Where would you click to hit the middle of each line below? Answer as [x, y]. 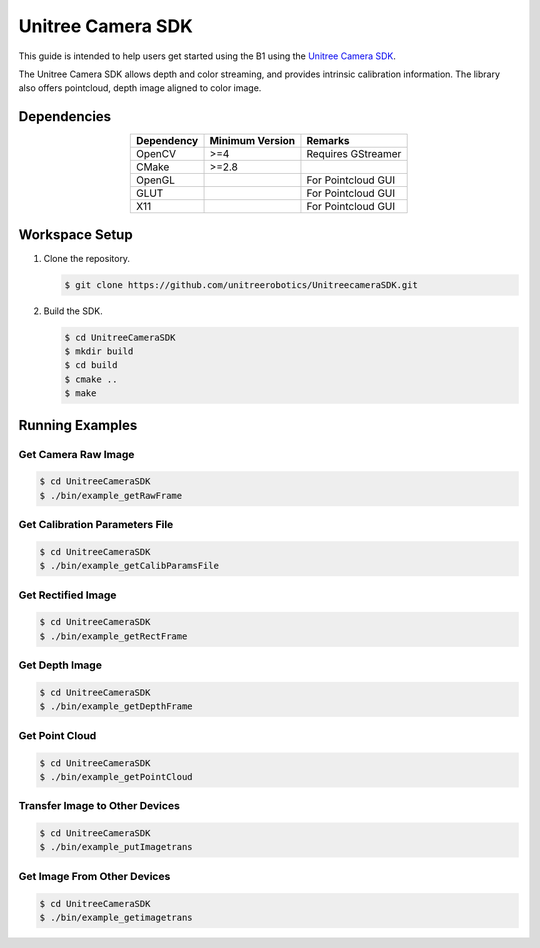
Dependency [167, 141]
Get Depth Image [60, 665]
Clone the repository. [86, 258]
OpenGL [155, 180]
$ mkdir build [99, 351]
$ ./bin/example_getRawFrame [111, 495]
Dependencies [65, 116]
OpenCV [156, 154]
